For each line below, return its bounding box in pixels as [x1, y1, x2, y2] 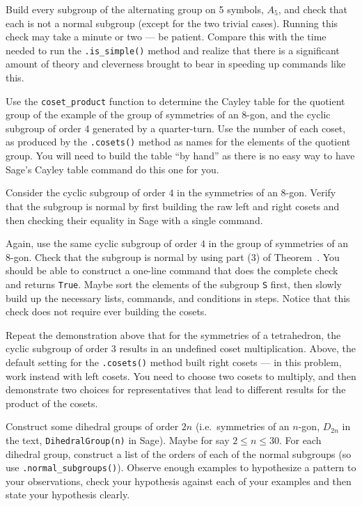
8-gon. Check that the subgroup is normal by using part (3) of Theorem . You [6, 249, 340, 264]
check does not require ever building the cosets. [6, 304, 207, 319]
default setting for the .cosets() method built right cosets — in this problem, [6, 354, 342, 369]
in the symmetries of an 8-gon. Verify [177, 185, 336, 200]
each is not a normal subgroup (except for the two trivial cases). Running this [6, 15, 338, 30]
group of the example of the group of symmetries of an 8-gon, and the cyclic [6, 107, 331, 122]
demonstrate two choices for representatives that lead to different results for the [6, 382, 346, 397]
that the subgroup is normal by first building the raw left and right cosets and [6, 198, 340, 213]
